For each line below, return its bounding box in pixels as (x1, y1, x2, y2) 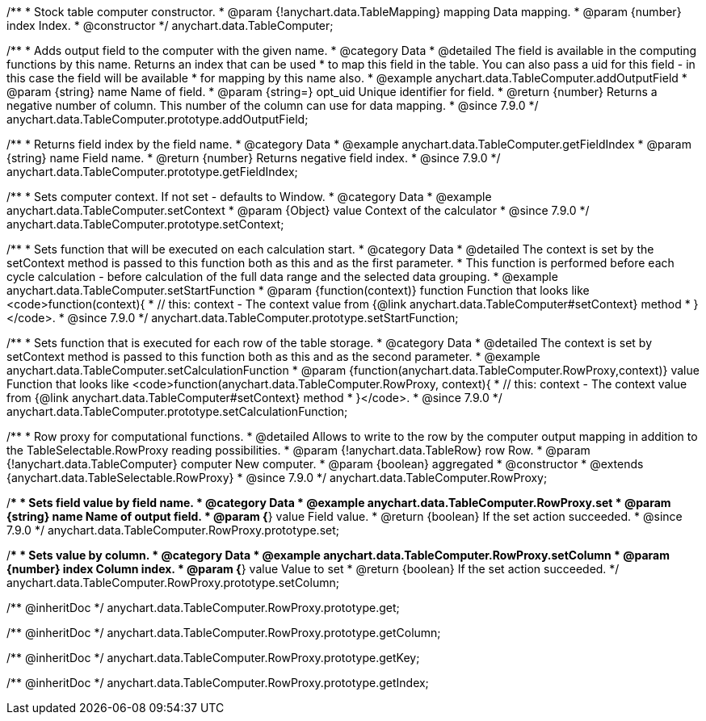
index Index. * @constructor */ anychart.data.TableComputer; (6, 19, 334, 32)
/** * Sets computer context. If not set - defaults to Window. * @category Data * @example (6, 190, 492, 203)
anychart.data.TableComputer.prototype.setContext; (6, 217, 284, 231)
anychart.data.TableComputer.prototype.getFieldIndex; (6, 165, 298, 178)
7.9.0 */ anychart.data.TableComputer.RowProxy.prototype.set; (6, 523, 339, 537)
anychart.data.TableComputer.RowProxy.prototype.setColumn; (6, 576, 339, 589)
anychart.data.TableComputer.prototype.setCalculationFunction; (6, 405, 348, 418)
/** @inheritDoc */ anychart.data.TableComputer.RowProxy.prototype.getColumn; (6, 626, 441, 639)
